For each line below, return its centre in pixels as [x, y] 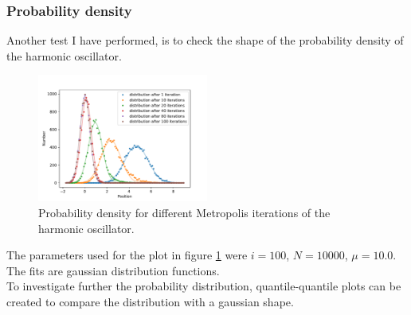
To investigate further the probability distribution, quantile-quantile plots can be [204, 286]
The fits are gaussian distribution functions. [113, 270]
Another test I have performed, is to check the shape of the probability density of [205, 40]
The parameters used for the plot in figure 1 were [127, 255]
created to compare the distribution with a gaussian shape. [150, 301]
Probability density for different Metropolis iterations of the [184, 212]
